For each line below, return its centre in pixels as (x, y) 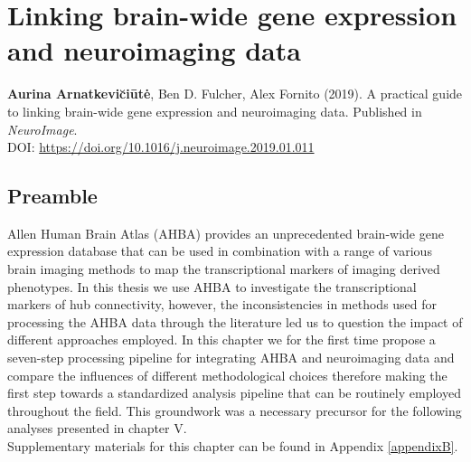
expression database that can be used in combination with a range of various (220, 251)
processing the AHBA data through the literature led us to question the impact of (235, 321)
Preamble (52, 196)
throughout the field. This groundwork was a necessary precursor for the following (235, 410)
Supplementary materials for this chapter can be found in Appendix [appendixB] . (233, 446)
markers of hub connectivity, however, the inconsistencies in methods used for (222, 304)
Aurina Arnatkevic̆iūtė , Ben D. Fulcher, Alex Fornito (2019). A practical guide (235, 94)
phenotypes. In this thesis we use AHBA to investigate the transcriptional (212, 286)
